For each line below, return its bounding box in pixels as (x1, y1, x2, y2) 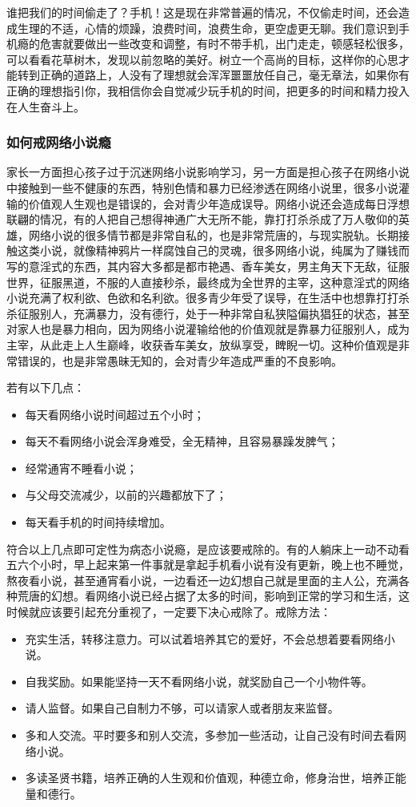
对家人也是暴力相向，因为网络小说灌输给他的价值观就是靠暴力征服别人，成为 (6, 321, 410, 337)
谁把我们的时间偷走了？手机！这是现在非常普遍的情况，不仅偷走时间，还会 (6, 4, 398, 20)
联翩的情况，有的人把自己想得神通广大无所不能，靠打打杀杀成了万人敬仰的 (6, 211, 398, 228)
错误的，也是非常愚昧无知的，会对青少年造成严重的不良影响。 (17, 352, 342, 369)
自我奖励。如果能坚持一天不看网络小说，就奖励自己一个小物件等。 (25, 672, 373, 689)
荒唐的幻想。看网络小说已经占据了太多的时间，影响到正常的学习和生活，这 (17, 587, 410, 604)
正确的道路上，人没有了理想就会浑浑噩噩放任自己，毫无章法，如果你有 (39, 67, 410, 83)
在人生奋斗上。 (6, 98, 85, 115)
